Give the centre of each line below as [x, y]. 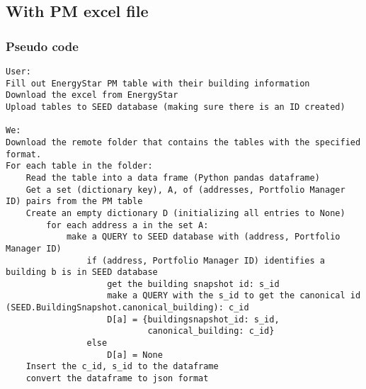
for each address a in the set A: [127, 225]
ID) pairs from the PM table [74, 202]
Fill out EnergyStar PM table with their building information [158, 83]
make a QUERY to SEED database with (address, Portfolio [203, 237]
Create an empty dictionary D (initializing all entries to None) [185, 213]
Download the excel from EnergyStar [92, 95]
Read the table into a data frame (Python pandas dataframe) [173, 177]
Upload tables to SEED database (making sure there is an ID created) [176, 107]
